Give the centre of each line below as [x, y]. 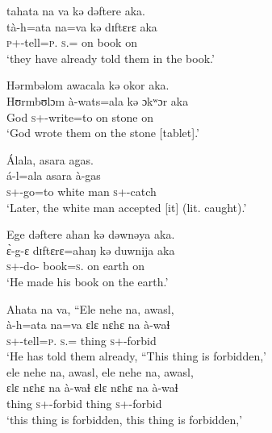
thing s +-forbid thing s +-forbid [84, 404]
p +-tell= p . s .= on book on [72, 42]
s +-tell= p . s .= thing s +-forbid [82, 340]
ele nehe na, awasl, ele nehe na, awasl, [100, 371]
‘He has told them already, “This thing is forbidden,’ [136, 356]
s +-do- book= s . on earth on [76, 266]
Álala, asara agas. [50, 159]
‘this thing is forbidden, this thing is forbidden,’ [125, 419]
